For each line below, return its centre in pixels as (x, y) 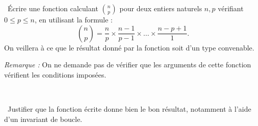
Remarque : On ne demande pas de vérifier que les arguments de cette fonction (128, 65)
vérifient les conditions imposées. (55, 74)
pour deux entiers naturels (161, 8)
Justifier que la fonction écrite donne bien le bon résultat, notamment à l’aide (129, 108)
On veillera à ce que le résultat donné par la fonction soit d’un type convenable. (129, 47)
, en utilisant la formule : (73, 19)
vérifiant (231, 8)
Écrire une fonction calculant (53, 8)
